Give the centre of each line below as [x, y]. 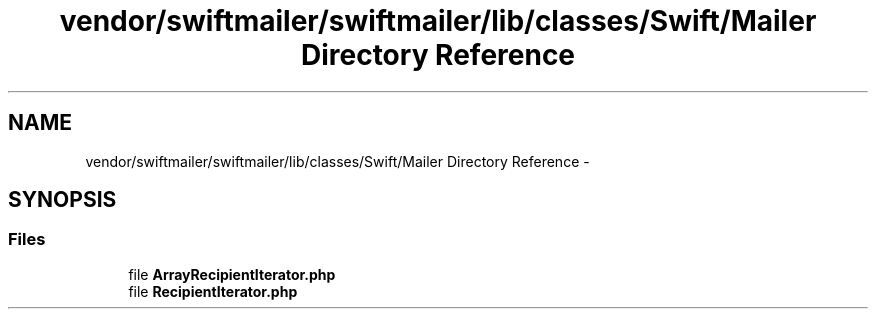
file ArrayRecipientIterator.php [232, 274]
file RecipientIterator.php [213, 291]
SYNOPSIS [62, 200]
